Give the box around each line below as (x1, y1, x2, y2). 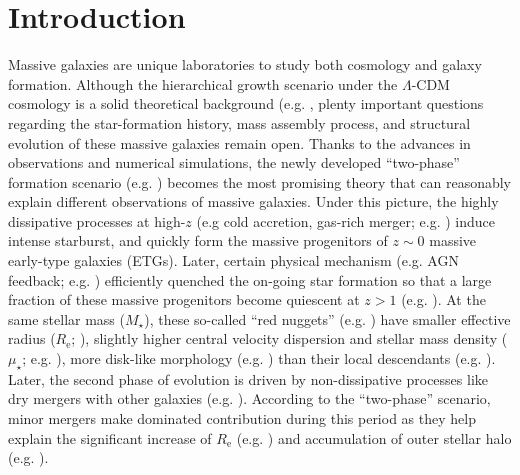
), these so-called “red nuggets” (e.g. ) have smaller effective (144, 308, 511, 329)
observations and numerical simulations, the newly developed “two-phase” (8, 152, 460, 173)
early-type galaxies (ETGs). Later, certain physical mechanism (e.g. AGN (8, 250, 459, 271)
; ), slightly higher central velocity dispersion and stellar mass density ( (71, 328, 508, 349)
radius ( (8, 328, 56, 349)
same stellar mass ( (8, 308, 125, 329)
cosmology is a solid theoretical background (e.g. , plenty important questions (8, 93, 484, 114)
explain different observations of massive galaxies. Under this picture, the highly (8, 191, 499, 212)
